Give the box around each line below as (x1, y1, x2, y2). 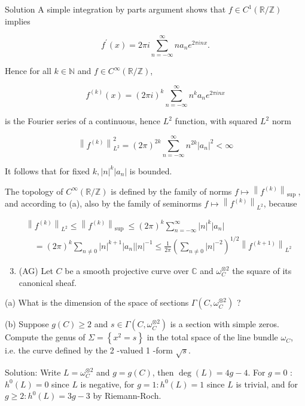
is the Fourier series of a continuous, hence (5, 115, 160, 127)
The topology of (5, 184, 63, 197)
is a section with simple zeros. (170, 318, 280, 330)
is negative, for (80, 377, 135, 390)
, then (152, 365, 174, 378)
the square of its (232, 264, 292, 276)
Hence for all (5, 64, 51, 77)
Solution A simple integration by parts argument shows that (5, 3, 226, 15)
